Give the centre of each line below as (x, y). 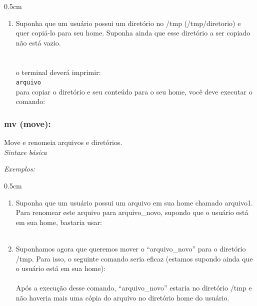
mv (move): (27, 123)
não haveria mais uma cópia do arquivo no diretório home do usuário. (122, 297)
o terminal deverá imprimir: (58, 72)
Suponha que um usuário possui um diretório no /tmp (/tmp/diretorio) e (128, 23)
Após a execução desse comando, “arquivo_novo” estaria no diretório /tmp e (134, 288)
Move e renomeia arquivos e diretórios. (63, 142)
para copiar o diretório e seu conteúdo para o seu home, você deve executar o (134, 91)
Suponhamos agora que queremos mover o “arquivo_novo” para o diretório (131, 248)
